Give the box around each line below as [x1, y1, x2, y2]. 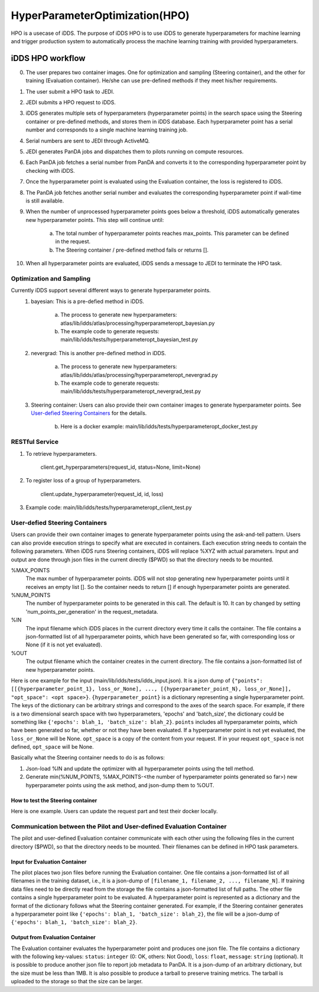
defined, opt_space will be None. [11, 743, 94, 751]
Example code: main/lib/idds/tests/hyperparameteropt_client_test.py [25, 504, 192, 511]
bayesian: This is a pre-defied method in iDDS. [31, 298, 145, 305]
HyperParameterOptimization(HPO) [11, 9, 190, 22]
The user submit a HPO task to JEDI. [25, 88, 115, 95]
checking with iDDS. [25, 167, 75, 174]
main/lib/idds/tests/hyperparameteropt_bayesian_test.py [60, 336, 198, 343]
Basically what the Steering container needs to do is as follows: [11, 754, 165, 761]
